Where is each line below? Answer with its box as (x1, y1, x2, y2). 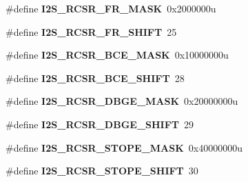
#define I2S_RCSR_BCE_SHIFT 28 (6, 70, 185, 85)
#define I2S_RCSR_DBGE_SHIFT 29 (6, 117, 194, 131)
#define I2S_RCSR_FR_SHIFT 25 (6, 24, 177, 39)
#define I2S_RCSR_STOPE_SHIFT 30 (6, 163, 198, 178)
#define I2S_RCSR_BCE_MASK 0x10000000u (6, 48, 229, 62)
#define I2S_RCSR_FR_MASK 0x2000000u (6, 1, 216, 15)
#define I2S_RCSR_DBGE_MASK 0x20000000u (6, 94, 238, 108)
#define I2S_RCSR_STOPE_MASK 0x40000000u (6, 140, 243, 154)
